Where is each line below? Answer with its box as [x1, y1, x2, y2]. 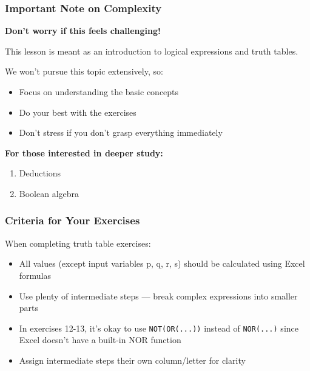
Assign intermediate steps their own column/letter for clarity [19, 354, 246, 366]
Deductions [19, 167, 61, 179]
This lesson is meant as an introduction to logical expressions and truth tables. [5, 44, 298, 57]
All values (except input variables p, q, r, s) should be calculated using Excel [19, 257, 305, 270]
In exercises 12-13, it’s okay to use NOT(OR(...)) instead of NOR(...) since [19, 321, 298, 334]
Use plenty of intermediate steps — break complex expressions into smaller [19, 289, 298, 302]
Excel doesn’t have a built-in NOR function [19, 333, 181, 346]
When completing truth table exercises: [5, 236, 151, 249]
